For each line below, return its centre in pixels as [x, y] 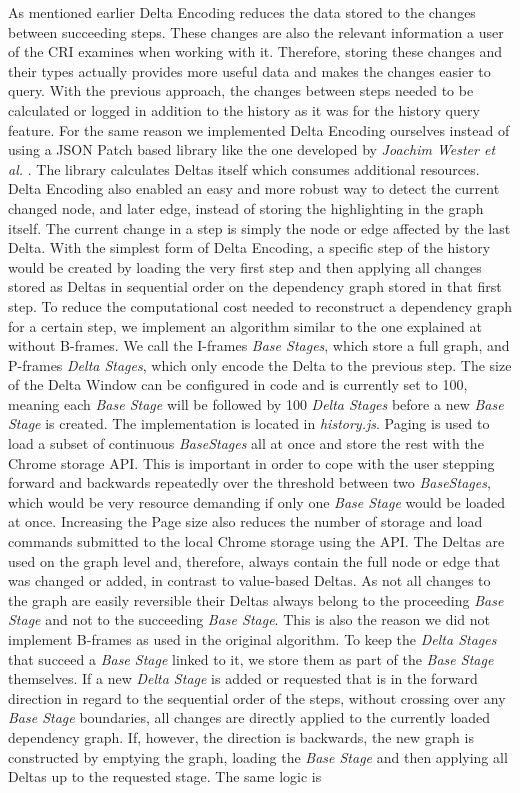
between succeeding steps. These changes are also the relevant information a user [256, 31]
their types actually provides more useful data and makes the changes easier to [249, 70]
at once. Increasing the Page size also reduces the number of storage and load [245, 521]
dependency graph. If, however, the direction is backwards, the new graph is [241, 736]
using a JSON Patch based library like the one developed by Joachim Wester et [252, 149]
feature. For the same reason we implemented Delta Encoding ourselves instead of [259, 129]
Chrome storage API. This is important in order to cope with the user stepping [251, 462]
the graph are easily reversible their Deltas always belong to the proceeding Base [256, 599]
